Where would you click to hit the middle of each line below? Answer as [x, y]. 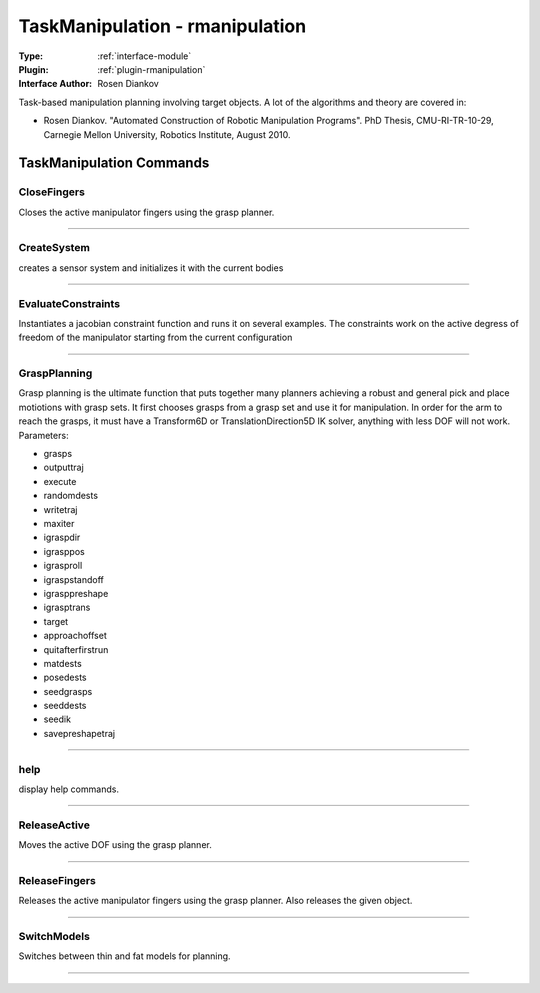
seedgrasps [68, 691]
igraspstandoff [74, 579]
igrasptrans [67, 607]
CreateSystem [54, 248]
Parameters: [43, 435]
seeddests [65, 706]
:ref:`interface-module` [144, 56]
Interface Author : [55, 84]
